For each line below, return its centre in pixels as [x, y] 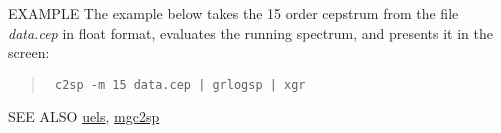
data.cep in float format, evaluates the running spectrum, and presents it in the [250, 32]
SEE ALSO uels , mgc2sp [84, 116]
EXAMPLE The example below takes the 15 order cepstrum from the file [233, 13]
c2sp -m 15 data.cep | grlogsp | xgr [180, 84]
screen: [29, 52]
